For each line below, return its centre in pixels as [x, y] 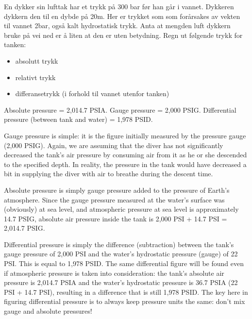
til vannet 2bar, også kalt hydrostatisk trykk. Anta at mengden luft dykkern [117, 25]
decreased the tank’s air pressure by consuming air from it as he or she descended [126, 155]
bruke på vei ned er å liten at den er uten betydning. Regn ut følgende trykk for [123, 35]
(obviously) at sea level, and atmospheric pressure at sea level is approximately [121, 209]
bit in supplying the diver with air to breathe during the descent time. [109, 174]
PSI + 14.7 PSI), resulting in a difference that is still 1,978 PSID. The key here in [126, 292]
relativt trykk [35, 77]
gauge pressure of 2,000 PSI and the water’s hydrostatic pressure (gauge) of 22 [121, 254]
